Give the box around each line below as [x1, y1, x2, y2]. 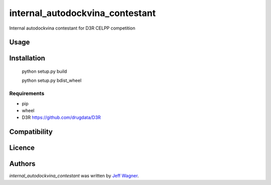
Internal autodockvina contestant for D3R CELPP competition [9, 25, 135, 31]
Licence [9, 143, 35, 152]
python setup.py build [22, 68, 67, 74]
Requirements [9, 90, 45, 97]
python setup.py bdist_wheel [22, 78, 82, 84]
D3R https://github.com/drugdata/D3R [22, 114, 101, 120]
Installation [9, 54, 45, 63]
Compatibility [9, 128, 53, 136]
